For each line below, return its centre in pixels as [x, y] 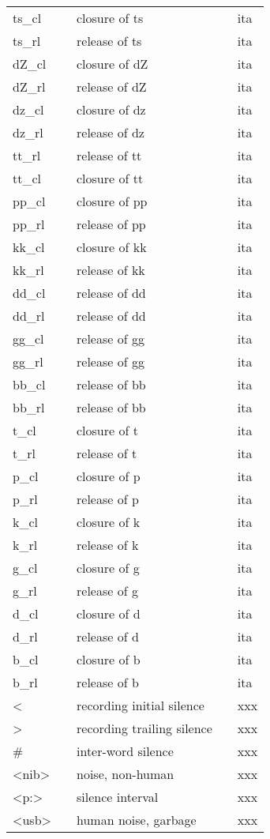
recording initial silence [141, 705]
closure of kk [112, 247]
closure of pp [112, 201]
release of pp [111, 224]
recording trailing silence [144, 728]
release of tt [109, 155]
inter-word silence [125, 751]
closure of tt [110, 178]
